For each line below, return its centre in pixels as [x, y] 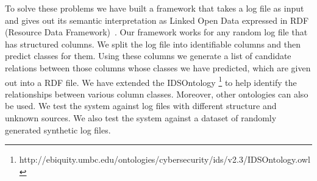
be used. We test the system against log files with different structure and [141, 106]
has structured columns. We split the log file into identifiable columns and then [153, 44]
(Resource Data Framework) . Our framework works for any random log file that [156, 32]
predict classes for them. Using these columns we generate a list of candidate [148, 56]
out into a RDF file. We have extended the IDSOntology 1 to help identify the [151, 81]
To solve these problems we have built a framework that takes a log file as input [155, 8]
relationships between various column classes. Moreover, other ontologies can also [157, 94]
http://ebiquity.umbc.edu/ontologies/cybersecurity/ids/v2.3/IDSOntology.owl [165, 159]
